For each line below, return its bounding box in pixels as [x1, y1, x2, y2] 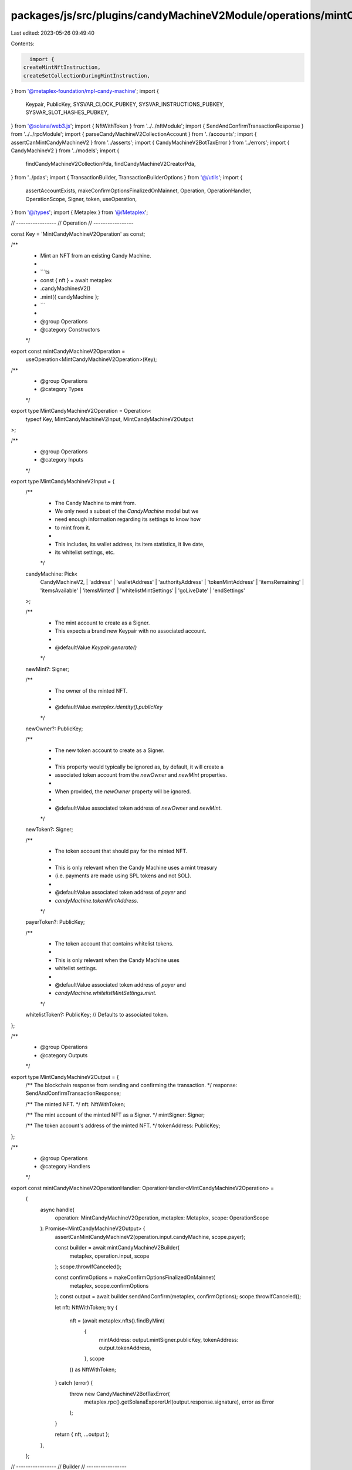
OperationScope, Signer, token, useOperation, [25, 195, 137, 202]
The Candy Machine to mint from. [55, 499, 136, 506]
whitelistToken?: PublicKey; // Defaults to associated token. [25, 1011, 168, 1018]
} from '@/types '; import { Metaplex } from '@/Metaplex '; [11, 209, 148, 216]
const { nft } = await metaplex [40, 276, 112, 283]
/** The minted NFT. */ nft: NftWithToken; [25, 1100, 126, 1108]
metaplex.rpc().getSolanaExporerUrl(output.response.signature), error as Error [84, 1398, 275, 1405]
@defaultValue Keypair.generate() [55, 644, 137, 651]
